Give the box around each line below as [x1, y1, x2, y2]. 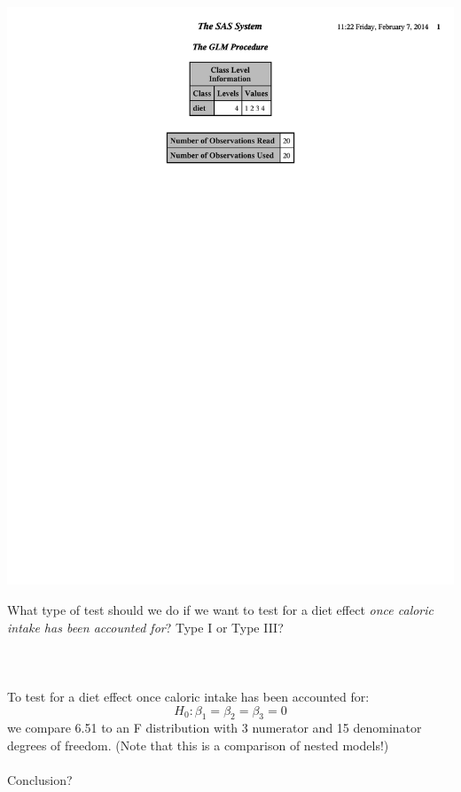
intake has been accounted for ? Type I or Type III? [7, 617, 284, 636]
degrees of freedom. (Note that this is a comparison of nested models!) [7, 736, 389, 754]
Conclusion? [7, 771, 73, 789]
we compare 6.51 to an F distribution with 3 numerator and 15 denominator [7, 718, 422, 737]
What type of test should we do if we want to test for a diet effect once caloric [7, 601, 434, 619]
